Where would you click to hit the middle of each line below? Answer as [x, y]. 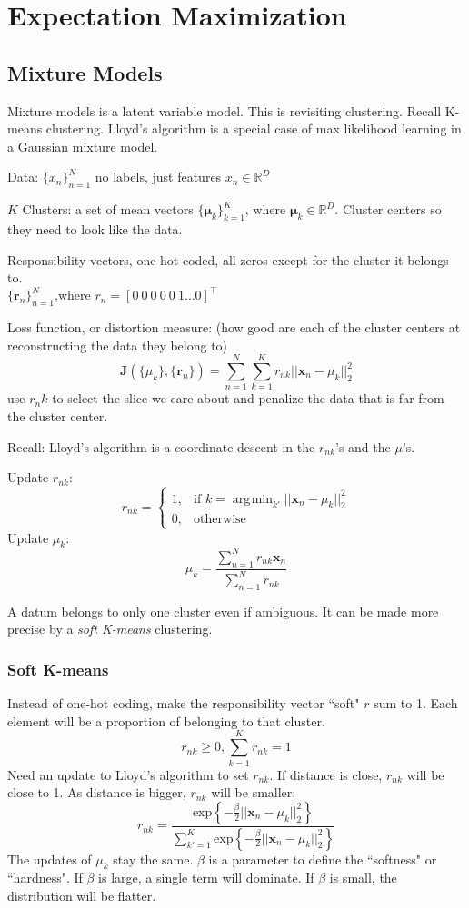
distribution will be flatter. [82, 896]
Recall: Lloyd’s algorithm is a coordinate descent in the [161, 446]
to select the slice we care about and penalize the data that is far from [248, 398]
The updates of [50, 859]
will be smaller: [254, 792]
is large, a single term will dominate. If [206, 878]
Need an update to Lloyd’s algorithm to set [128, 774]
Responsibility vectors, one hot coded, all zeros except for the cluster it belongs [228, 259]
